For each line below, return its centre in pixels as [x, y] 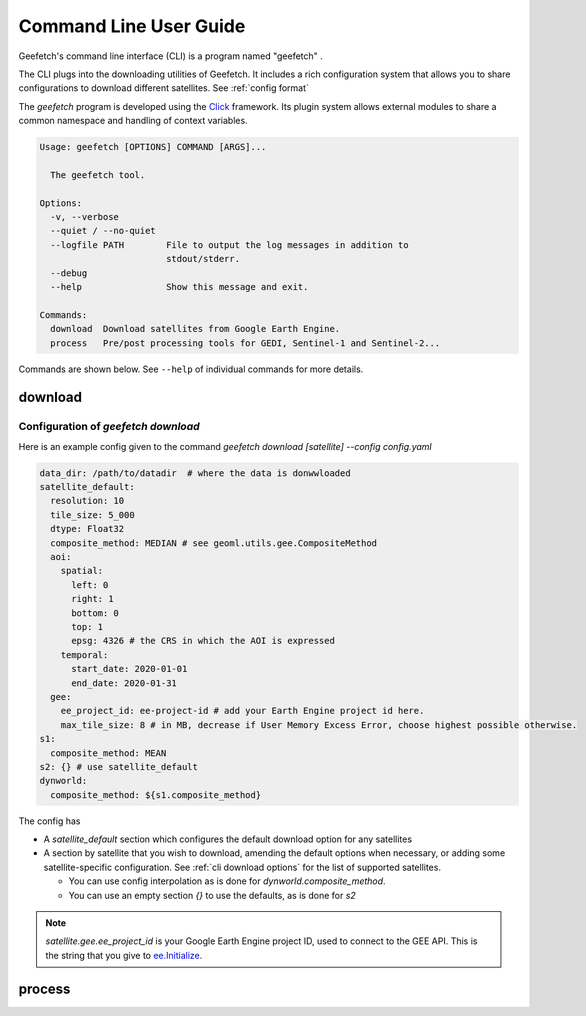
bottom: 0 [95, 613]
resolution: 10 [87, 501]
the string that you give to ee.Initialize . [124, 955]
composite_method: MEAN [108, 753]
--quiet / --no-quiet [103, 231]
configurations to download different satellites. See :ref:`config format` [164, 88]
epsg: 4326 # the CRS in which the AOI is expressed [203, 641]
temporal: [84, 654]
